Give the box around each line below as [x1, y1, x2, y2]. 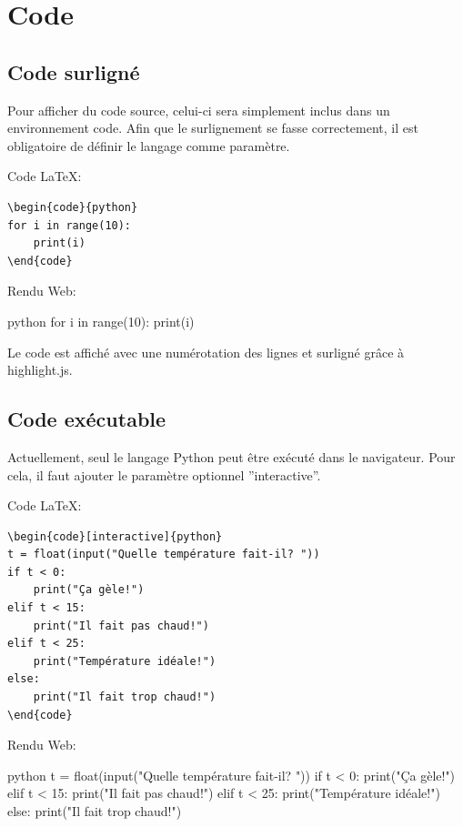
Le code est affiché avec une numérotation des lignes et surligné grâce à [7, 342, 405, 361]
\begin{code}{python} [7, 200, 138, 214]
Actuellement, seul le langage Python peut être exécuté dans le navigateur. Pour [7, 447, 456, 466]
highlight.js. [7, 360, 73, 379]
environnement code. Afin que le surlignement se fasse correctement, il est [7, 118, 418, 137]
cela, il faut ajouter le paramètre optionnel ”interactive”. [7, 465, 321, 484]
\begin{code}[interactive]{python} [7, 529, 223, 543]
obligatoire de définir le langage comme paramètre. [7, 136, 290, 155]
